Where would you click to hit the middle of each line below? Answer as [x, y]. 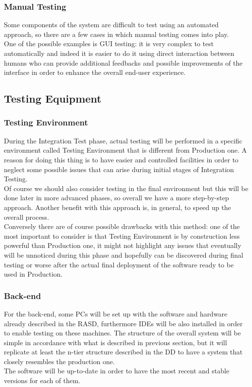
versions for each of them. [42, 380]
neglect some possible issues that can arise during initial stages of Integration [119, 169]
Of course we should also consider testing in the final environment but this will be [126, 188]
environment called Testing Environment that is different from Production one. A [126, 150]
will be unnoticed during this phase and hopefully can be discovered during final [124, 255]
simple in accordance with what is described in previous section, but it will [116, 342]
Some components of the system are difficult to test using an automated [111, 25]
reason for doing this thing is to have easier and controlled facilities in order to [121, 159]
